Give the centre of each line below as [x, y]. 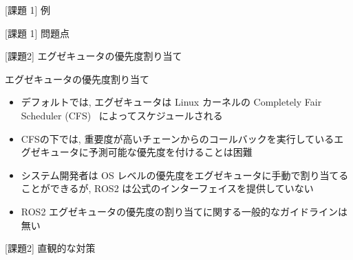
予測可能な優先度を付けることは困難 [170, 152]
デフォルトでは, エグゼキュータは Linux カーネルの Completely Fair [171, 102]
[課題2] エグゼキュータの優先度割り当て [94, 56]
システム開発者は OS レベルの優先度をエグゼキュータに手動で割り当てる [185, 175]
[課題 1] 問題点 [38, 33]
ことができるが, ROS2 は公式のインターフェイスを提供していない [167, 188]
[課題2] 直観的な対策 [50, 248]
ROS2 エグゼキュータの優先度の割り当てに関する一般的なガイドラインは [184, 211]
